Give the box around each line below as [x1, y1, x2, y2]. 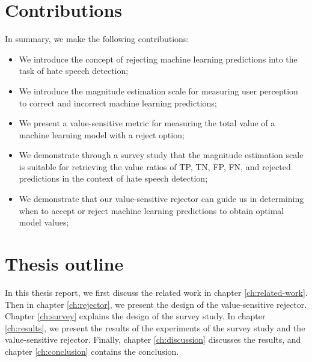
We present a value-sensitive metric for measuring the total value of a [19, 117, 275, 129]
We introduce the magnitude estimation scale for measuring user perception [19, 84, 298, 97]
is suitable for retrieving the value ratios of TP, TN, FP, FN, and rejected [19, 160, 291, 173]
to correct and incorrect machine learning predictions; [19, 96, 217, 109]
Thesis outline [5, 251, 124, 276]
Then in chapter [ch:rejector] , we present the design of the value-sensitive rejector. [5, 298, 307, 310]
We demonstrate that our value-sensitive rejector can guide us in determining [19, 192, 304, 205]
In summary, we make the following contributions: [5, 32, 189, 45]
